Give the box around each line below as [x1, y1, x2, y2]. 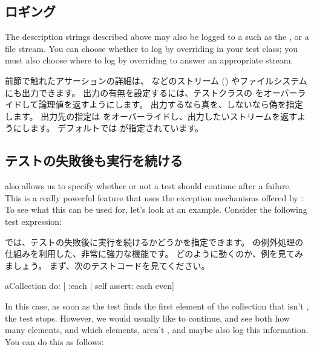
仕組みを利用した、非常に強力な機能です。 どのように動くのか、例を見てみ [5, 247, 303, 260]
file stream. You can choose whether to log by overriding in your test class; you [5, 42, 298, 54]
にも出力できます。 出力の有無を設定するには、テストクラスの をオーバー [5, 86, 298, 99]
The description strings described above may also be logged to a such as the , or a [5, 30, 309, 43]
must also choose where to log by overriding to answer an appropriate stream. [5, 54, 293, 66]
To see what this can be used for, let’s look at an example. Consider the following [5, 203, 307, 216]
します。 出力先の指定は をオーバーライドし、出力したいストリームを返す [5, 109, 298, 122]
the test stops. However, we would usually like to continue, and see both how [5, 311, 290, 324]
